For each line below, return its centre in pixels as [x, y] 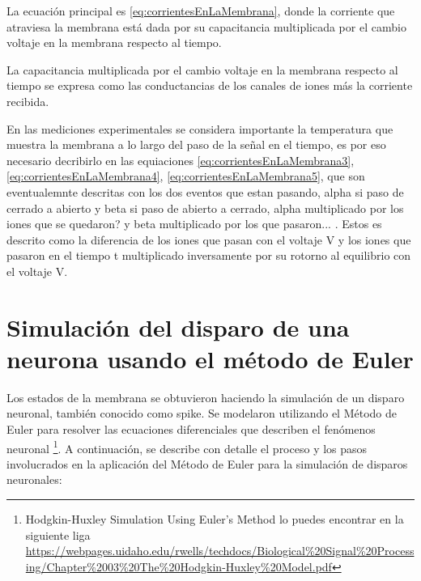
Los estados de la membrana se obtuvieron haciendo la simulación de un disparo [206, 397]
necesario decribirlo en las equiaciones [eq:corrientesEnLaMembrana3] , [181, 160]
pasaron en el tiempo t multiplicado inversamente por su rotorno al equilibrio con [209, 255]
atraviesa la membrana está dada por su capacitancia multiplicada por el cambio [206, 26]
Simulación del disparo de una [178, 327]
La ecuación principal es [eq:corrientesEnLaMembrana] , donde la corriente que [201, 11]
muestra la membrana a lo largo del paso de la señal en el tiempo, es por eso [196, 144]
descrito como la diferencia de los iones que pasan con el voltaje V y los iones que [209, 239]
